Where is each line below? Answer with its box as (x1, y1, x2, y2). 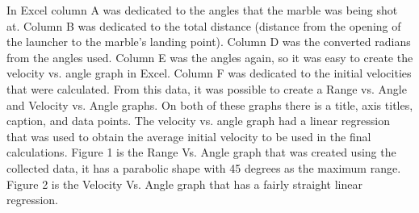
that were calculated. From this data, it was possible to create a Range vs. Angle (6, 80, 407, 97)
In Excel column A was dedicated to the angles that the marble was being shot (6, 2, 398, 18)
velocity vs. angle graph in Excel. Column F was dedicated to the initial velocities (6, 65, 412, 81)
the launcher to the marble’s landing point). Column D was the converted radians (6, 33, 411, 50)
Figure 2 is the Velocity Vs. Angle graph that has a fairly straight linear (6, 175, 362, 192)
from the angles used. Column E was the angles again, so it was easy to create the (6, 48, 413, 65)
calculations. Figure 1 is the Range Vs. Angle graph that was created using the (6, 144, 396, 161)
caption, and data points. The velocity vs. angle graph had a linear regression (6, 112, 390, 129)
